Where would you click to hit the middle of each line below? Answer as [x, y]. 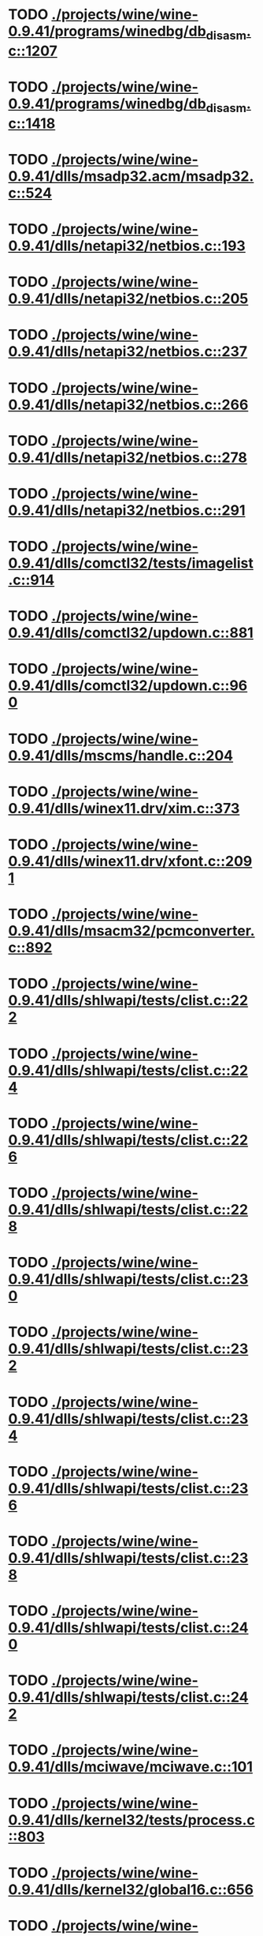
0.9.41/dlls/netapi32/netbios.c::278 [128, 458]
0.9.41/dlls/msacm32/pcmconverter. [131, 931]
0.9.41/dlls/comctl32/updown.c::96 [128, 686]
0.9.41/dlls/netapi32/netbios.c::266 [128, 405]
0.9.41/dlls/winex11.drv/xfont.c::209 [130, 861]
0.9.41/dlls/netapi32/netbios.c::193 [127, 246]
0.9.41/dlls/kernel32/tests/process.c [131, 1820]
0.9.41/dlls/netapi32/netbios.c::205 [128, 299]
